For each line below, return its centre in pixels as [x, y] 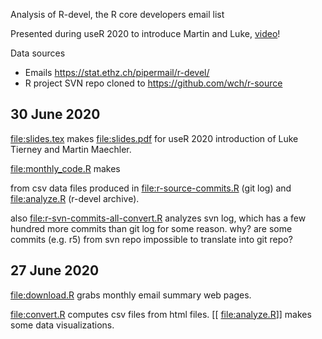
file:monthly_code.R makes [65, 168]
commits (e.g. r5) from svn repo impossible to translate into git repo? [151, 239]
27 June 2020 [55, 270]
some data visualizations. [62, 325]
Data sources [38, 53]
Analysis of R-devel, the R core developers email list [117, 14]
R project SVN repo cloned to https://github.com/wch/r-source [153, 83]
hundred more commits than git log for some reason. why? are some [151, 228]
